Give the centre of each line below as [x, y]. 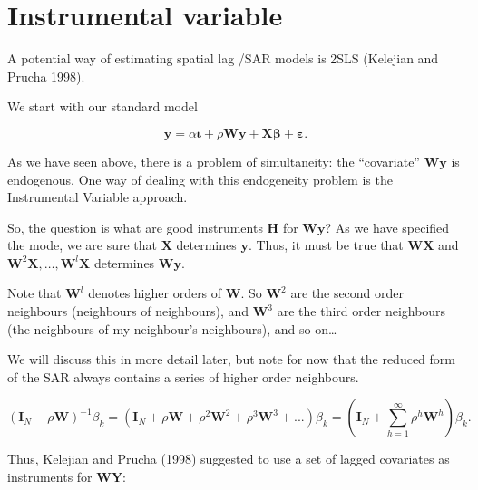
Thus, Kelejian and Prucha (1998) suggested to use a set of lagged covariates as [229, 459]
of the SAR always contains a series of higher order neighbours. [183, 376]
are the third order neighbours [361, 311]
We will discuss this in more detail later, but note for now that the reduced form [232, 359]
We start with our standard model [102, 106]
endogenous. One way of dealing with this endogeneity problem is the [200, 179]
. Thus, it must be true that [326, 245]
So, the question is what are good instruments [135, 227]
